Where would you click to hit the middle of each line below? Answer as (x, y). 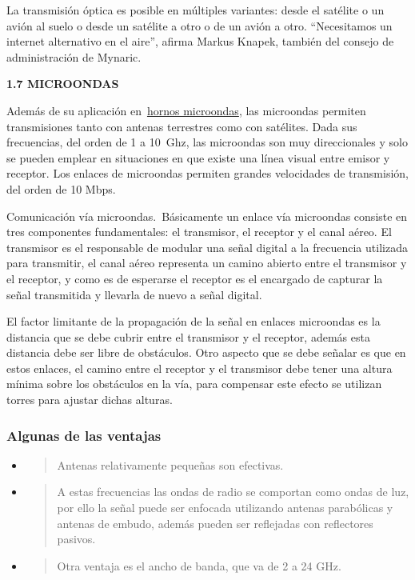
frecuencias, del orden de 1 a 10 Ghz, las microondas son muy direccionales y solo (207, 142)
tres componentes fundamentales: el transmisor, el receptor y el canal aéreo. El (199, 232)
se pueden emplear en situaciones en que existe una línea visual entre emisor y (198, 157)
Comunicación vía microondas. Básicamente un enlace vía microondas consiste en (207, 216)
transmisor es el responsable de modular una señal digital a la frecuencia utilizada (207, 247)
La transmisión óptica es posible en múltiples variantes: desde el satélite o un (196, 10)
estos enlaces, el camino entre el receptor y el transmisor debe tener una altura (200, 368)
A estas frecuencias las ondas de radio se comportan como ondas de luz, (233, 492)
